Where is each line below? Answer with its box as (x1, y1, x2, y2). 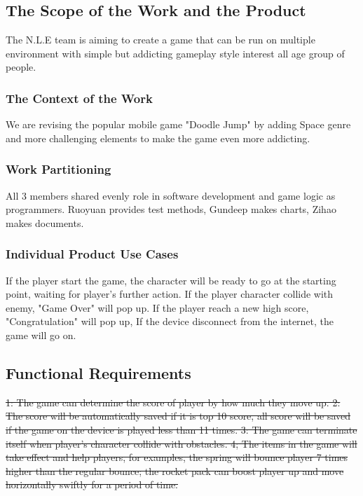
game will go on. (6, 327, 76, 342)
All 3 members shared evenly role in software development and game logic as (6, 188, 336, 202)
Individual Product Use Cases (6, 245, 179, 263)
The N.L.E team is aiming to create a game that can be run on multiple (6, 32, 315, 47)
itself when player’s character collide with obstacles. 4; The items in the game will (6, 436, 357, 450)
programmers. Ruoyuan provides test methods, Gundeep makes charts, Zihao (6, 202, 336, 216)
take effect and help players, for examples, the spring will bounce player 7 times (6, 450, 348, 464)
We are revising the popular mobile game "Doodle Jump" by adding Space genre (6, 117, 351, 132)
